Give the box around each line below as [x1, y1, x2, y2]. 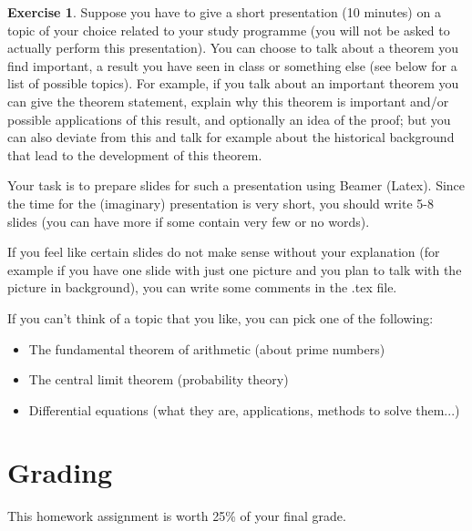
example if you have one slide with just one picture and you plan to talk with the [7, 260, 462, 279]
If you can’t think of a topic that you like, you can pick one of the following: [7, 308, 434, 327]
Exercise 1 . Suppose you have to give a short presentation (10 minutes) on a [7, 3, 441, 21]
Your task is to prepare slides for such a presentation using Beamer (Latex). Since [7, 176, 466, 195]
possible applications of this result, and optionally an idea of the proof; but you [7, 109, 451, 128]
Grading [7, 454, 113, 491]
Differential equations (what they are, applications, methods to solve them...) [28, 400, 460, 419]
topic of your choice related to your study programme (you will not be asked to [7, 20, 450, 39]
